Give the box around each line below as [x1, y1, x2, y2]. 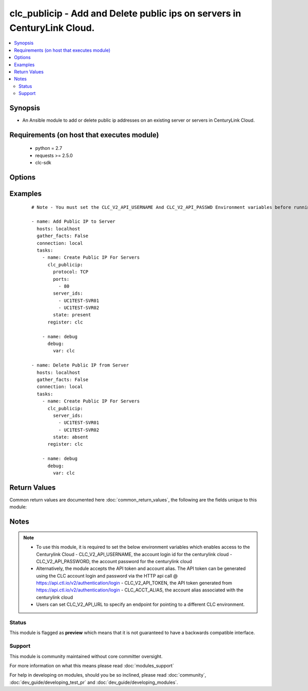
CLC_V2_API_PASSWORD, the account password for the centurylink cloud [36, 558, 192, 564]
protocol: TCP [53, 269, 89, 275]
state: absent [53, 434, 89, 440]
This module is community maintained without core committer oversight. [9, 653, 163, 659]
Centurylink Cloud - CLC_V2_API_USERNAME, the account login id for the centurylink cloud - [36, 551, 233, 557]
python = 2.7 [35, 145, 63, 151]
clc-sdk [35, 160, 51, 166]
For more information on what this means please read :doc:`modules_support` [9, 662, 174, 668]
